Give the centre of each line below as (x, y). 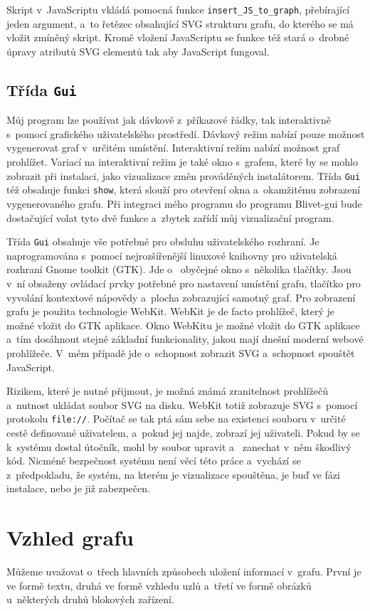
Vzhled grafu (70, 537)
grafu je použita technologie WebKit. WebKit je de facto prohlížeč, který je (170, 311)
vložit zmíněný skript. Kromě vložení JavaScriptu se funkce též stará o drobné (178, 37)
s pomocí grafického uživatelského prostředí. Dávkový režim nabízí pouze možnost (186, 133)
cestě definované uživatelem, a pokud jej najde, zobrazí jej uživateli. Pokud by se (183, 432)
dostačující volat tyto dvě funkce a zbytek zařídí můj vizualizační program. (170, 217)
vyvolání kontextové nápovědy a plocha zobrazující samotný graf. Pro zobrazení (181, 297)
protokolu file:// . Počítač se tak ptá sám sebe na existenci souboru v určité (176, 419)
